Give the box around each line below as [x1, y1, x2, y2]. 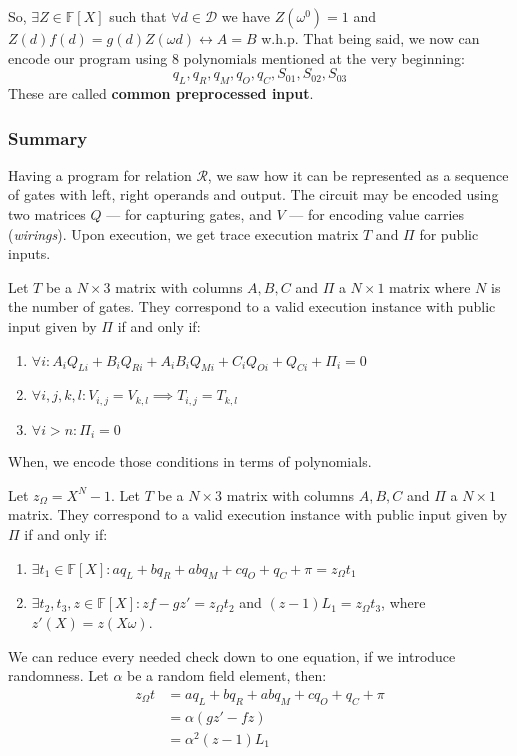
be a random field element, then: [127, 665, 327, 686]
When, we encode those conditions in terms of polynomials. [8, 451, 372, 472]
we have [221, 6, 270, 26]
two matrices [8, 203, 86, 224]
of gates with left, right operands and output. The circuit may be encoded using [8, 184, 499, 205]
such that [109, 6, 167, 26]
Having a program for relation [8, 164, 192, 185]
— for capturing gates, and [106, 203, 272, 224]
